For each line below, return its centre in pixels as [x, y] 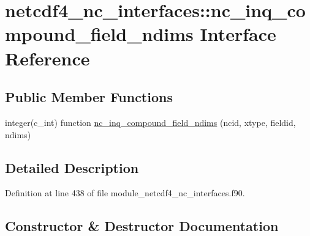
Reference [47, 58]
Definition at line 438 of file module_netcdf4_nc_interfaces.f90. [125, 193]
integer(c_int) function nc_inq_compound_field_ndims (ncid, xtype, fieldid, [150, 122]
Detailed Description [72, 167]
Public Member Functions [89, 97]
